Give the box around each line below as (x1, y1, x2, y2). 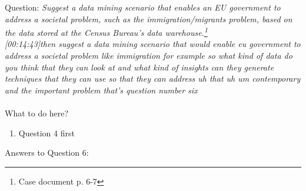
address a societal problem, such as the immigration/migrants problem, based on (5, 12, 292, 25)
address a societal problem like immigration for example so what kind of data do (5, 49, 292, 62)
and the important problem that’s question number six (5, 83, 198, 96)
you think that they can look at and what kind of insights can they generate (5, 61, 274, 73)
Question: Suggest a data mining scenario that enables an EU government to (5, 1, 281, 13)
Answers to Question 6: (5, 146, 89, 159)
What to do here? (5, 107, 69, 119)
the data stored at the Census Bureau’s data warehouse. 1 (5, 25, 208, 38)
